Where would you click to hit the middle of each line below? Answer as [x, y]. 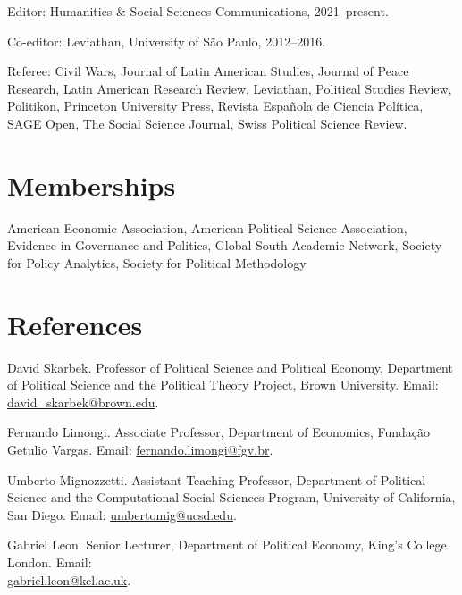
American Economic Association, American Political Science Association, [207, 227]
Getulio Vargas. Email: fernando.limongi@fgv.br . [140, 449]
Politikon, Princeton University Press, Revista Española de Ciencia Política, [215, 106]
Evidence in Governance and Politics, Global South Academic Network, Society [225, 245]
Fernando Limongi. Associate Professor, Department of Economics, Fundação [219, 432]
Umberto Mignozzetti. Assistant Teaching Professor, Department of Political [217, 479]
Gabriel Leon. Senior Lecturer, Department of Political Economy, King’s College [227, 545]
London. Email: [50, 561]
